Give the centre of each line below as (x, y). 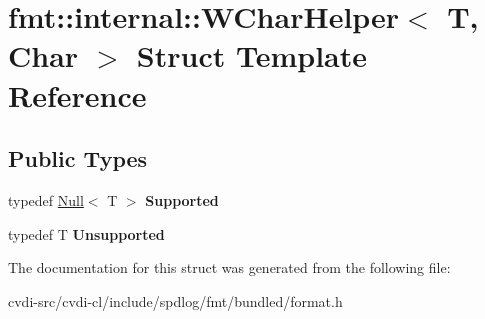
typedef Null (46, 199)
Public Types (78, 158)
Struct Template (252, 55)
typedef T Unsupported (86, 233)
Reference (77, 94)
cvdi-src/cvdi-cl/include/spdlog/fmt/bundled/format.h (175, 300)
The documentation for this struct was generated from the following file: (229, 267)
